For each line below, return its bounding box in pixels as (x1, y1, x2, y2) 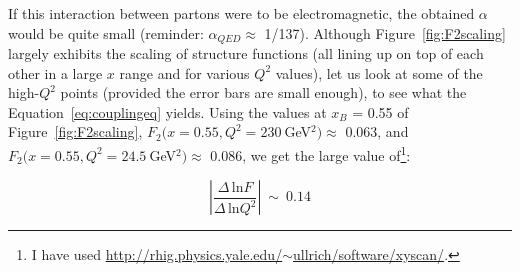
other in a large (8, 62, 103, 83)
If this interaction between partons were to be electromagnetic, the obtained (8, 3, 475, 23)
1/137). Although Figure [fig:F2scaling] (264, 22, 506, 43)
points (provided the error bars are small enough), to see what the (60, 82, 467, 103)
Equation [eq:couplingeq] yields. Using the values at (8, 101, 327, 122)
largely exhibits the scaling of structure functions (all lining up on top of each (8, 43, 484, 64)
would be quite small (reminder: (8, 22, 204, 43)
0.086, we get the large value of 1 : (210, 142, 411, 165)
